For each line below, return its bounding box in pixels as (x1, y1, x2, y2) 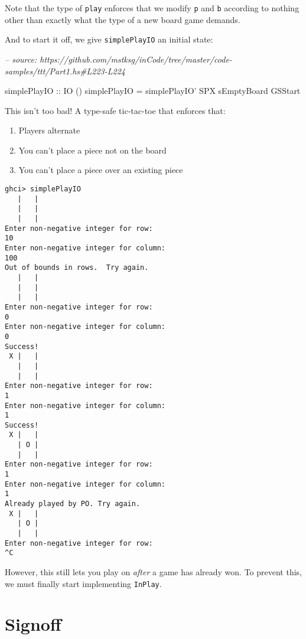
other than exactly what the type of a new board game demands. (5, 13, 240, 25)
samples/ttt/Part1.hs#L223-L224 (5, 64, 125, 77)
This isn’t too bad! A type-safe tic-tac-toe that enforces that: (5, 104, 226, 116)
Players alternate (18, 124, 80, 136)
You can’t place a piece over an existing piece (18, 164, 183, 176)
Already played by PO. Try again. (5, 500, 141, 508)
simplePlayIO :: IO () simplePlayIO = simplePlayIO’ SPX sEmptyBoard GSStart (5, 84, 301, 97)
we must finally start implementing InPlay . (5, 577, 162, 589)
